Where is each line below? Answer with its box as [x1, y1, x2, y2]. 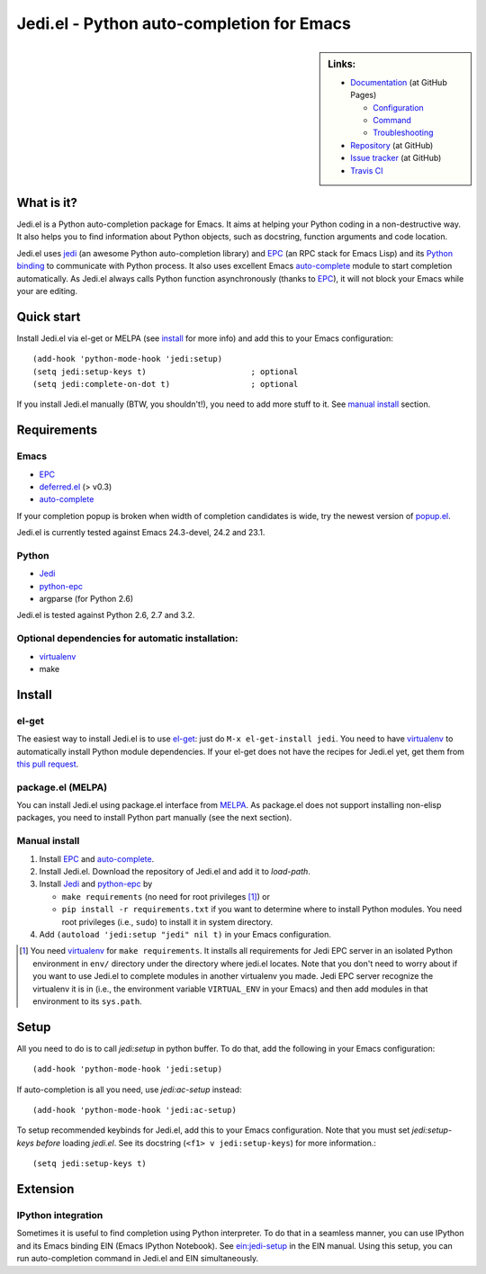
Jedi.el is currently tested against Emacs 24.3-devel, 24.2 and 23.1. [16, 527, 265, 538]
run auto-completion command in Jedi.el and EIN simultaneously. [16, 1253, 259, 1264]
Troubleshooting [373, 127, 434, 139]
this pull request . [16, 758, 79, 769]
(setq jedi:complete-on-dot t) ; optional [32, 379, 299, 390]
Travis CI [350, 165, 383, 175]
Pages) [350, 90, 377, 101]
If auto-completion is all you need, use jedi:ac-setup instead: [16, 1084, 242, 1095]
